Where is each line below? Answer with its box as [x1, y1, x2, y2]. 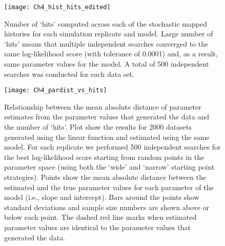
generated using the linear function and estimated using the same [4, 131, 210, 142]
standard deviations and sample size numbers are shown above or [4, 201, 209, 212]
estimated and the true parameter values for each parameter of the [4, 181, 214, 192]
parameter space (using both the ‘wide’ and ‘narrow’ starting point [4, 161, 215, 172]
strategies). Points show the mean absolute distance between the [4, 172, 207, 182]
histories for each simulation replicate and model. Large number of [4, 28, 213, 39]
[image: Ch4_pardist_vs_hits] [4, 87, 107, 94]
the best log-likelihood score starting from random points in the [4, 151, 204, 162]
